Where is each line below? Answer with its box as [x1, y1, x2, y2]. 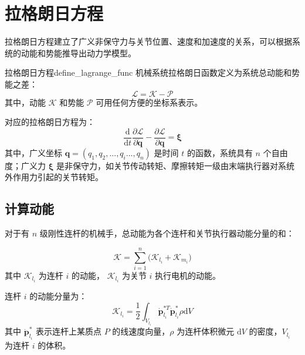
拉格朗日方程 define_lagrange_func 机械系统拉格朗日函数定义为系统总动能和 [5, 66, 292, 79]
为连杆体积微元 [177, 325, 235, 337]
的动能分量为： [29, 290, 87, 302]
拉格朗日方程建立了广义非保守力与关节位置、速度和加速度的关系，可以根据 [5, 35, 292, 48]
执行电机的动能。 [155, 269, 221, 281]
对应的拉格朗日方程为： [5, 116, 95, 128]
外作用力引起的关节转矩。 [5, 171, 103, 183]
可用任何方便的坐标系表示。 [96, 96, 203, 108]
